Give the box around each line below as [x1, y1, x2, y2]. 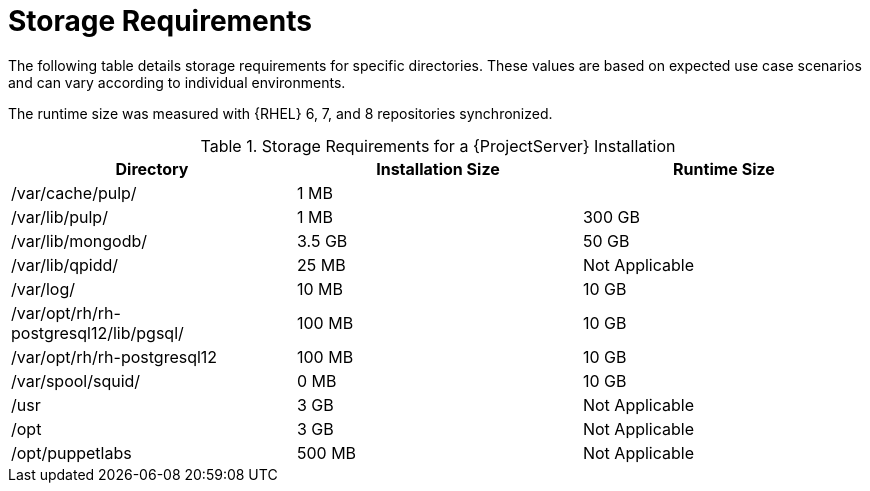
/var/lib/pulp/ [11, 206, 108, 227]
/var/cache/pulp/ [11, 182, 137, 203]
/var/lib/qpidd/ [11, 254, 119, 275]
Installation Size [376, 158, 500, 179]
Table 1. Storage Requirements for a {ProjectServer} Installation [200, 135, 676, 156]
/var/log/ [11, 278, 75, 299]
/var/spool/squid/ [11, 370, 141, 391]
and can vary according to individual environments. [8, 73, 346, 91]
